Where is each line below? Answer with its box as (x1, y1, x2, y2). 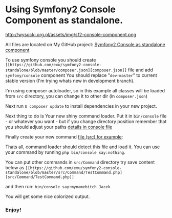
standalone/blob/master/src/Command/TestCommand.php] (5, 170, 123, 175)
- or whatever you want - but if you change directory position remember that (5, 118, 167, 124)
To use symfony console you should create (5, 56, 96, 63)
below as (5, 164, 25, 170)
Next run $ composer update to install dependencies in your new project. (5, 103, 157, 109)
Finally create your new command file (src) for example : (5, 133, 123, 140)
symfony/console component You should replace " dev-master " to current (5, 72, 157, 78)
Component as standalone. (5, 14, 123, 26)
